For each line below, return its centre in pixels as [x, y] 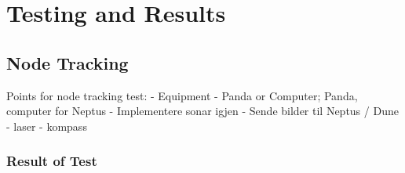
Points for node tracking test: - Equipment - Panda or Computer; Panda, [182, 95]
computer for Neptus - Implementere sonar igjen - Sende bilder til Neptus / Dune [202, 111]
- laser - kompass [47, 126]
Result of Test [52, 161]
